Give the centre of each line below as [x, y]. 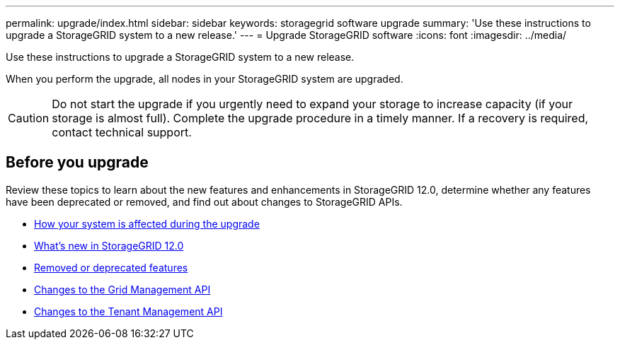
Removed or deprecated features [111, 267]
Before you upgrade [77, 163]
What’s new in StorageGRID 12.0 [109, 245]
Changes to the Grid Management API [122, 289]
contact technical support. [122, 132]
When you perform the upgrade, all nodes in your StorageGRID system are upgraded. [205, 79]
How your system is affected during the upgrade [147, 223]
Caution [29, 118]
